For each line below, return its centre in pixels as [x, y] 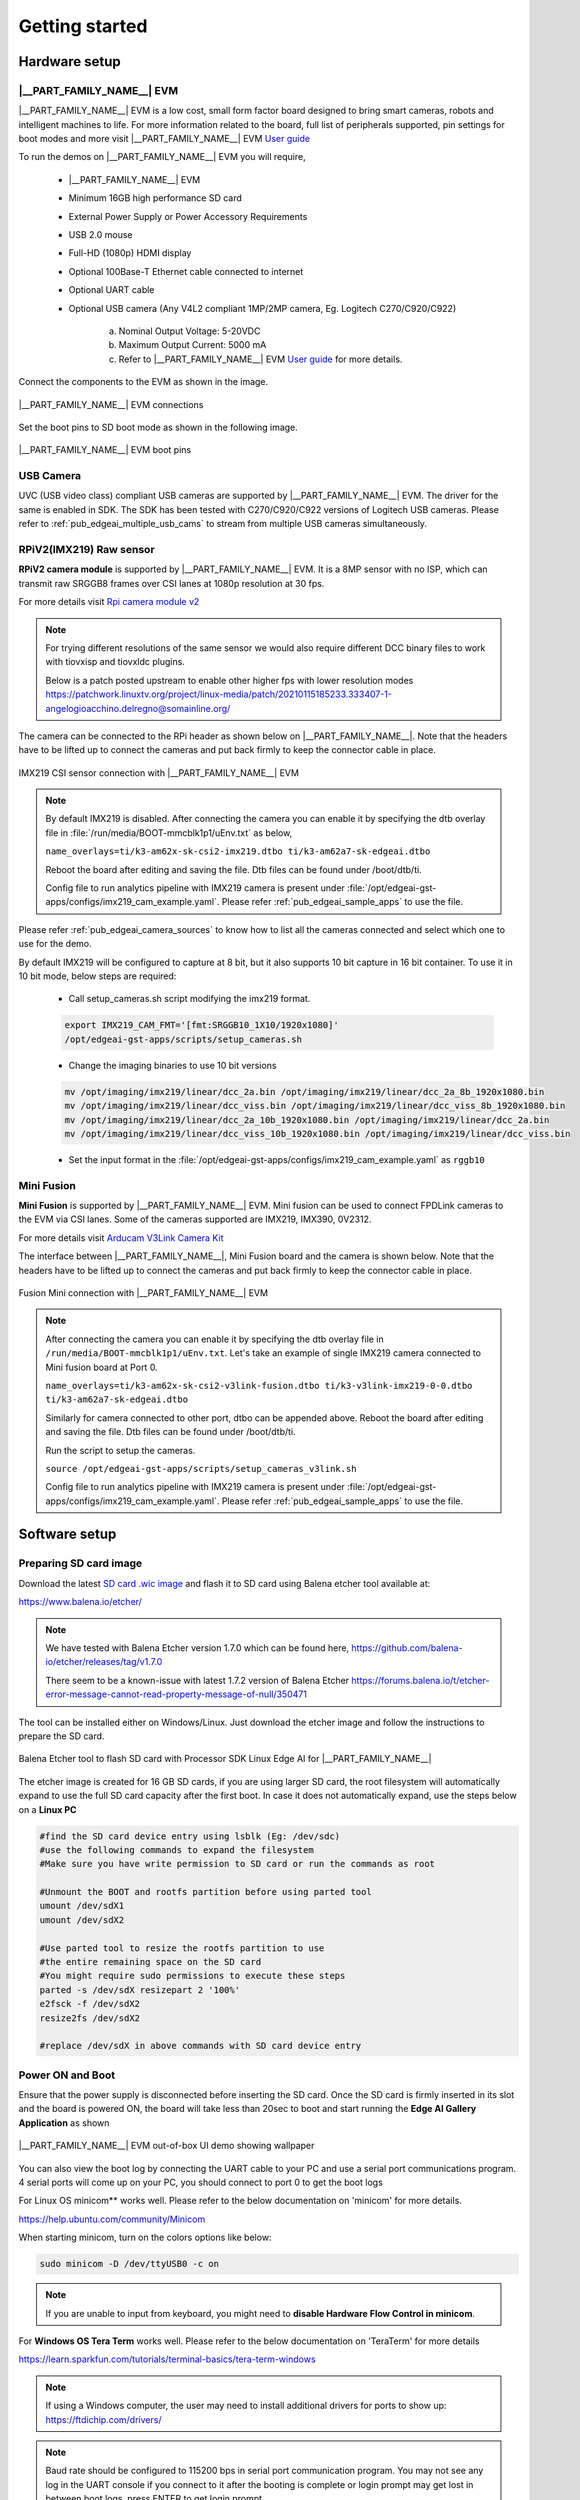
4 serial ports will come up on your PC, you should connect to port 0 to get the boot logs [201, 2182]
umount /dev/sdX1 [82, 1906]
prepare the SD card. [61, 1736]
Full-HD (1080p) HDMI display [130, 253]
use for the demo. [55, 944]
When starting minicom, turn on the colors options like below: [145, 2237]
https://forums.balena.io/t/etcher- [420, 1680]
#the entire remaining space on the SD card [150, 1962]
